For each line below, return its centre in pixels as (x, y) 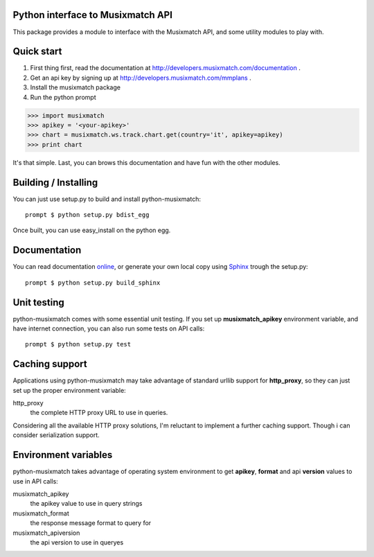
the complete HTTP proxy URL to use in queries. (99, 413)
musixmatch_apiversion (46, 533)
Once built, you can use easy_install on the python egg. (92, 230)
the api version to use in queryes (77, 542)
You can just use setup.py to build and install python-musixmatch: (107, 199)
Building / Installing (55, 183)
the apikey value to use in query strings (86, 504)
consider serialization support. (56, 435)
